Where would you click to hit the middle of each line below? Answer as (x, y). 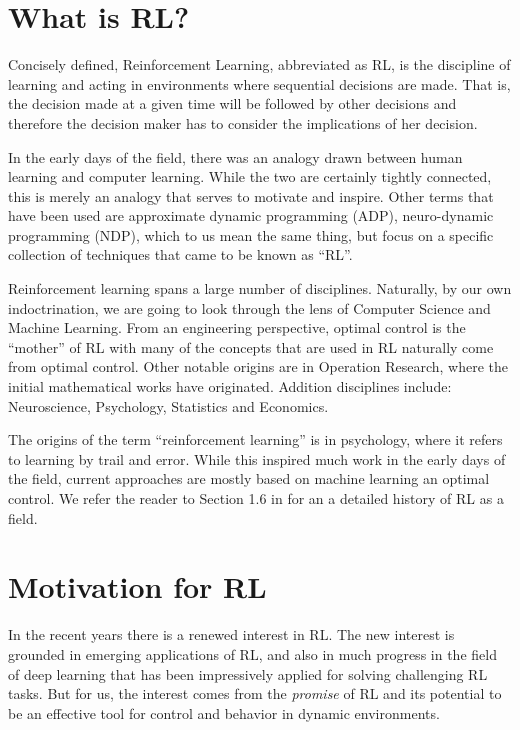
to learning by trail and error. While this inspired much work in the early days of (257, 458)
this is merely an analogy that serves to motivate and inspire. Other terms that (251, 195)
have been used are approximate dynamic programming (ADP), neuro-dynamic (251, 215)
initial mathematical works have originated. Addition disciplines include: (230, 386)
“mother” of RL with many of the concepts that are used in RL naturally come (251, 346)
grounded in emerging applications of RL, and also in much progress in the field (252, 653)
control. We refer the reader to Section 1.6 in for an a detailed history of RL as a (256, 498)
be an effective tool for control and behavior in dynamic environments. (224, 712)
